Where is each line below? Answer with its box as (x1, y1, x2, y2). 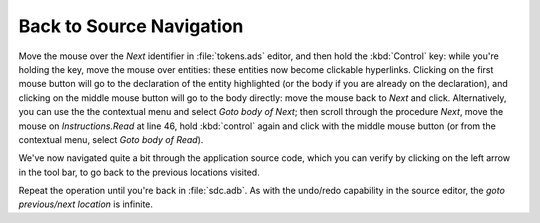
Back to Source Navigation (18, 15, 244, 37)
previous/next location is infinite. (18, 198, 154, 210)
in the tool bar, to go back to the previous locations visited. (18, 166, 260, 178)
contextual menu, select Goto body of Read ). (18, 133, 204, 145)
